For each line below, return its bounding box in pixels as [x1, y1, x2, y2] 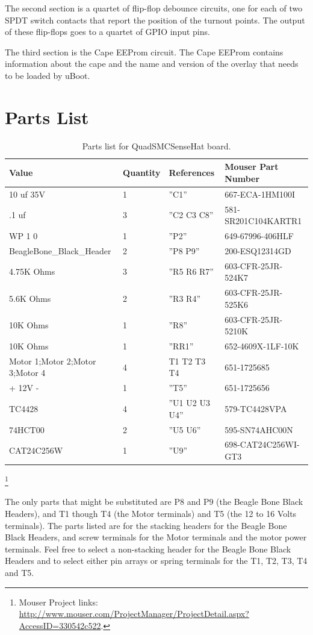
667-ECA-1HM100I [225, 187, 296, 200]
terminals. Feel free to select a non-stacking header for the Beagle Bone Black [5, 542, 291, 555]
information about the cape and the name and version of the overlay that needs [5, 57, 299, 70]
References [169, 166, 215, 179]
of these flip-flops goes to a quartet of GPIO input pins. [5, 25, 210, 38]
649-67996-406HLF [225, 230, 294, 242]
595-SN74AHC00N [225, 423, 293, 436]
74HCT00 [9, 423, 45, 436]
